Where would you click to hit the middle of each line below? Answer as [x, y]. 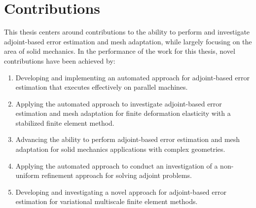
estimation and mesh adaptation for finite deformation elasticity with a [123, 113]
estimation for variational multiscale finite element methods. [107, 201]
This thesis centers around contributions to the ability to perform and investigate [127, 32]
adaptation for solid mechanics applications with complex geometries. [120, 149]
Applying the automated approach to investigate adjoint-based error [119, 103]
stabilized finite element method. [65, 122]
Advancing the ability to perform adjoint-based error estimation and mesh [128, 139]
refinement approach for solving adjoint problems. [117, 175]
